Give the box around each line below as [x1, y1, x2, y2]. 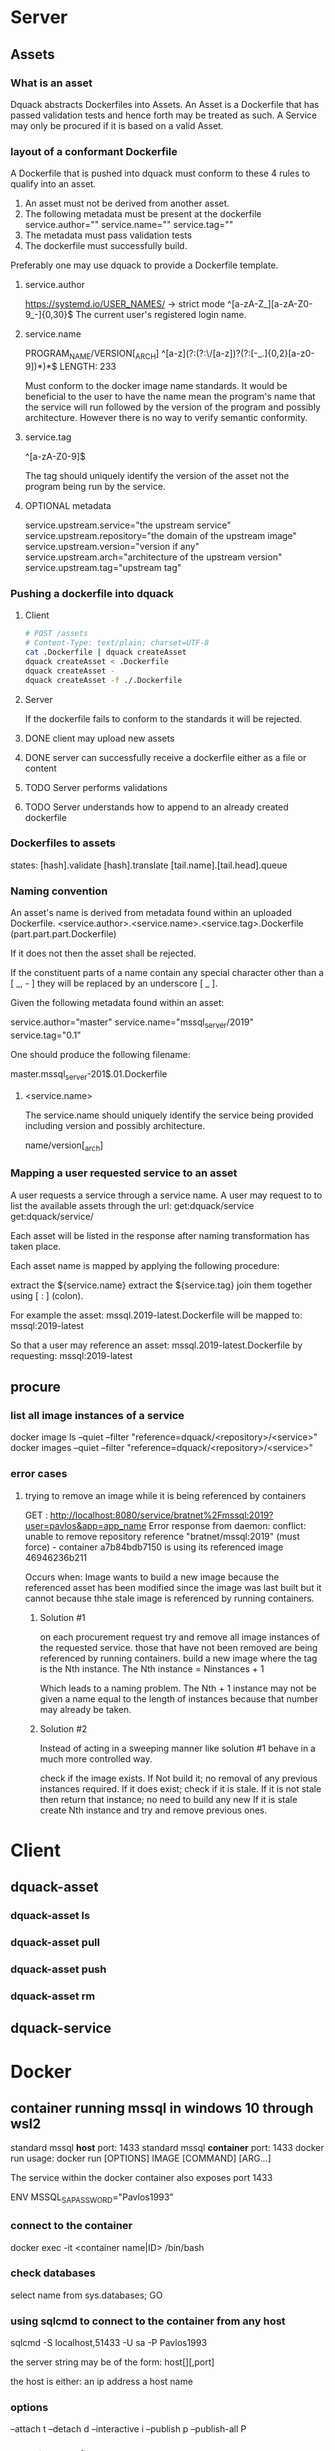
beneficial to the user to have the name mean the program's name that [24, 390, 316, 402]
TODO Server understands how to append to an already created [24, 801, 289, 813]
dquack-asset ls [10, 1909, 91, 1923]
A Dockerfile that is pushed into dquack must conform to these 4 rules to [10, 167, 311, 180]
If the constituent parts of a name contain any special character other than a [10, 967, 325, 979]
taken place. [10, 1240, 62, 1252]
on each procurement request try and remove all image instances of [39, 1631, 320, 1643]
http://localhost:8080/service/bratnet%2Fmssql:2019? [49, 1509, 274, 1521]
